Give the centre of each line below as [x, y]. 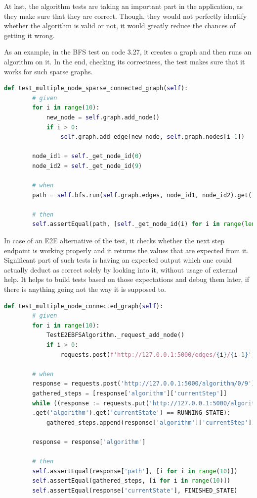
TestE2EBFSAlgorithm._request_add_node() [115, 335]
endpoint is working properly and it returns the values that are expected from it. [127, 250]
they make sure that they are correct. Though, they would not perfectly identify [126, 16]
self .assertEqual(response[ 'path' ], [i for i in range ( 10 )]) [135, 471]
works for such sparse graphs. [48, 71]
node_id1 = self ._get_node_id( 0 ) [87, 156]
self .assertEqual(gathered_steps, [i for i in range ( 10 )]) [131, 481]
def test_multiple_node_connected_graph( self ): [84, 306]
